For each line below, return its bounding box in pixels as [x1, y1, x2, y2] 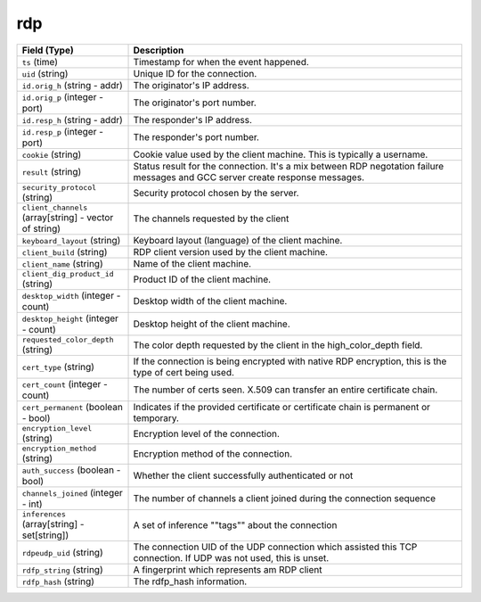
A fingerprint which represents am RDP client [133, 563, 322, 575]
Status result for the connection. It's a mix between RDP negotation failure [133, 160, 444, 172]
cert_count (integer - [21, 377, 109, 390]
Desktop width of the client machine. [133, 294, 288, 307]
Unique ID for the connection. [133, 67, 257, 79]
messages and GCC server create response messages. [133, 170, 365, 183]
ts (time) [21, 55, 58, 68]
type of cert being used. [133, 366, 235, 378]
